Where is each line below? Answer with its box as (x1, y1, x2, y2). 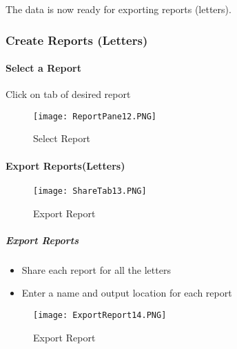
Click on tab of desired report (6, 87, 131, 101)
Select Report (33, 131, 91, 146)
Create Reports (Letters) (6, 31, 148, 48)
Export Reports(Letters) (6, 158, 125, 172)
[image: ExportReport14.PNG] (33, 310, 167, 320)
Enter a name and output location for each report (21, 286, 232, 300)
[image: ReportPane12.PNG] (33, 111, 156, 121)
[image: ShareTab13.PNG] (33, 186, 147, 196)
